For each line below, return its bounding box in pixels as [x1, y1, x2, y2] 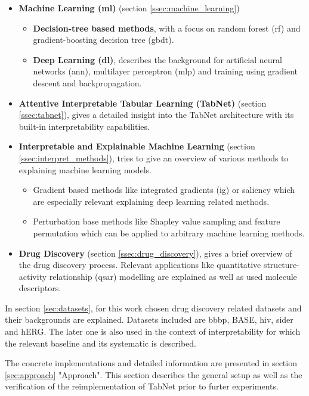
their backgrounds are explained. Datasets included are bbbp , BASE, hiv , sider [5, 313, 293, 326]
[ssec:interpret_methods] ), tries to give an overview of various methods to [18, 151, 289, 164]
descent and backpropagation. [33, 76, 142, 89]
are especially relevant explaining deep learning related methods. [33, 195, 270, 207]
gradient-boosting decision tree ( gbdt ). [33, 33, 174, 46]
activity [18, 270, 47, 282]
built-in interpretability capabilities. [18, 120, 150, 132]
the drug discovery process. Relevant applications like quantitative [18, 258, 261, 271]
